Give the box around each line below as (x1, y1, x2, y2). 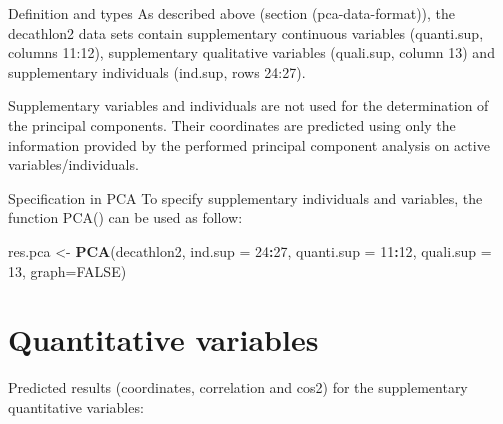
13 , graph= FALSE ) (8, 260, 127, 281)
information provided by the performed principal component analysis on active (8, 134, 490, 155)
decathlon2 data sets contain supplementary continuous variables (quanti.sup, (8, 22, 484, 43)
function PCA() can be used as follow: (8, 207, 243, 228)
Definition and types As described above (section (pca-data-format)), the (8, 3, 456, 23)
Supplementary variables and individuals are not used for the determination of (8, 95, 489, 116)
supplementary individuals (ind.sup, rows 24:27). (8, 61, 306, 82)
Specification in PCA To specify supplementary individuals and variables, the (8, 187, 483, 208)
